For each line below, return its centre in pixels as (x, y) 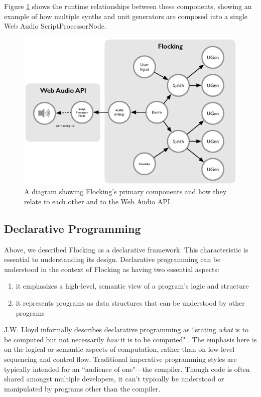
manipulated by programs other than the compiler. (82, 388)
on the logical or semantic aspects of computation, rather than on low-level (119, 349)
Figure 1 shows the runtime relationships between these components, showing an (128, 6)
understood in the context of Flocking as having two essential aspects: (112, 269)
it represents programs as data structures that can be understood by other (130, 303)
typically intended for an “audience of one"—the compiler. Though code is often (127, 369)
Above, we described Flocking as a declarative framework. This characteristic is (126, 249)
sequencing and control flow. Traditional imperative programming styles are (120, 359)
